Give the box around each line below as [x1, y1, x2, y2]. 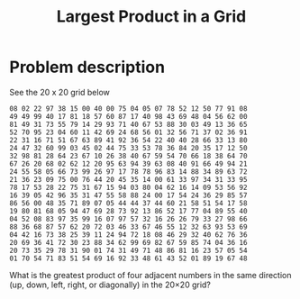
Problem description [9, 57, 165, 77]
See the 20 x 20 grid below [9, 86, 111, 97]
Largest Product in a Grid [56, 6, 247, 27]
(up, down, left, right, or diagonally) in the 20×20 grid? [9, 279, 212, 290]
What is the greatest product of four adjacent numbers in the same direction [9, 269, 292, 280]
